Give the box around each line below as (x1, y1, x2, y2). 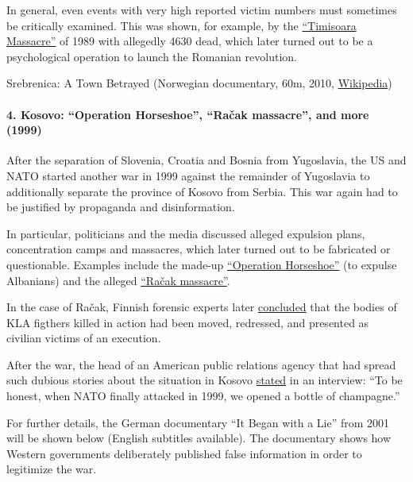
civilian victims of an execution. (6, 330, 161, 346)
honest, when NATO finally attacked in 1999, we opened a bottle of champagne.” (6, 388, 400, 404)
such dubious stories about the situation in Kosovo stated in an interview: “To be (6, 372, 403, 388)
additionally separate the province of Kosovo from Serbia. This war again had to (6, 183, 398, 199)
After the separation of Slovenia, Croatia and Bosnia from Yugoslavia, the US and (6, 152, 407, 168)
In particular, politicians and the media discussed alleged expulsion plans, (6, 225, 365, 241)
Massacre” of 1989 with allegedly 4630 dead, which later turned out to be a (6, 33, 373, 49)
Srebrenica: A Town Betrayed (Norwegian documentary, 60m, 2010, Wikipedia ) (6, 75, 392, 91)
